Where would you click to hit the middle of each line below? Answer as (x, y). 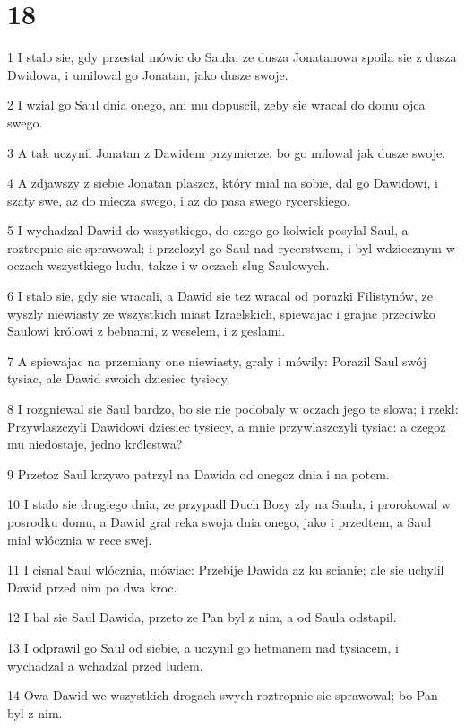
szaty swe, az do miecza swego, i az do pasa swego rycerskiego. (179, 200)
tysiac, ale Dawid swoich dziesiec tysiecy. (119, 378)
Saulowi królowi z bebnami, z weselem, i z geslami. (146, 331)
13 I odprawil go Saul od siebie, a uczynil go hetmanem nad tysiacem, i (203, 647)
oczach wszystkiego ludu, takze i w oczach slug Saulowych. (168, 265)
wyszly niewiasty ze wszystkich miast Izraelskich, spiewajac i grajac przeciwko (221, 313)
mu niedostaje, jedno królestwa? (95, 444)
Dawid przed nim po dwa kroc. (92, 587)
